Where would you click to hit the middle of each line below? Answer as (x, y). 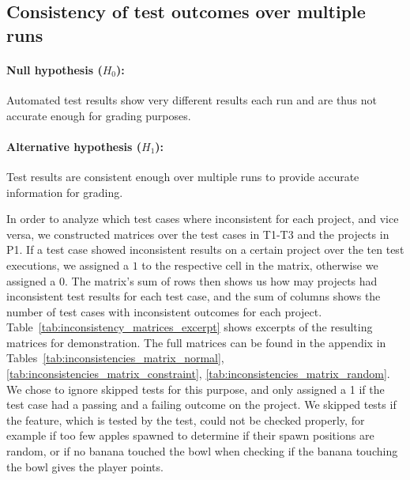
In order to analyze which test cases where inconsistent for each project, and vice (203, 219)
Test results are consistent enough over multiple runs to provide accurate (183, 176)
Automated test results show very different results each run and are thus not (192, 99)
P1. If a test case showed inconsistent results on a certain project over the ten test (205, 249)
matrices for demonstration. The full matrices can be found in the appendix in (196, 342)
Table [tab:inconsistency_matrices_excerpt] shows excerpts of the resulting (190, 327)
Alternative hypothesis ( (74, 146)
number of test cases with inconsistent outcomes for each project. (164, 311)
